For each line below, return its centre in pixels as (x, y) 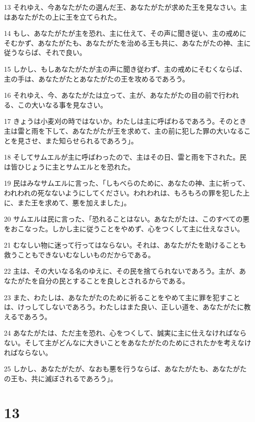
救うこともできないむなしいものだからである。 (79, 254)
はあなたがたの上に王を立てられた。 (62, 16)
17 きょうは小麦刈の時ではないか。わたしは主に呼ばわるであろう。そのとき (125, 121)
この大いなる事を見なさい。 (62, 104)
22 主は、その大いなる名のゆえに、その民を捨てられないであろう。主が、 (122, 271)
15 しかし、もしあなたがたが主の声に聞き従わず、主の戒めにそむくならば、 (125, 69)
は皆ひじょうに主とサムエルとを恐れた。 (69, 166)
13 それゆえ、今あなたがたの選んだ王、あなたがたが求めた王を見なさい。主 (126, 7)
